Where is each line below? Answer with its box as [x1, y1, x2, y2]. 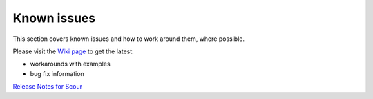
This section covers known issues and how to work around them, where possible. [12, 35, 245, 43]
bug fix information [30, 69, 84, 78]
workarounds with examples [30, 60, 111, 69]
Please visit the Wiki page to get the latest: [12, 47, 134, 55]
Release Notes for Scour [12, 82, 83, 91]
